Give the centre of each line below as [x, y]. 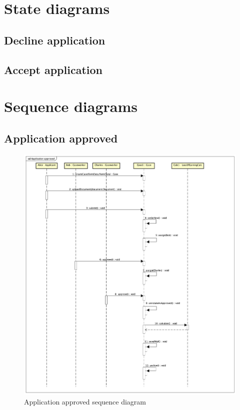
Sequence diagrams [71, 106]
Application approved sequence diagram [85, 401]
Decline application [55, 40]
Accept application [53, 69]
